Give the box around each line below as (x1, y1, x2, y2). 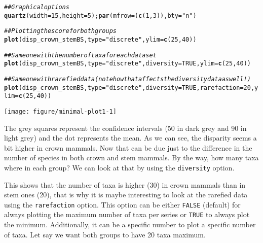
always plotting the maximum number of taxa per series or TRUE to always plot (4, 209, 250, 220)
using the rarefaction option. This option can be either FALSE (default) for (4, 199, 241, 210)
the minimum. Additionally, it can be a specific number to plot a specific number (4, 219, 256, 230)
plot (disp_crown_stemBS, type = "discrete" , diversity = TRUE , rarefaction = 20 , (4, 84, 255, 91)
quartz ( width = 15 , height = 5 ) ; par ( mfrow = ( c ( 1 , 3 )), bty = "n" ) (4, 12, 197, 19)
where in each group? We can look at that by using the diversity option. (4, 162, 235, 172)
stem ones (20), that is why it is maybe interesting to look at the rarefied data (4, 189, 248, 200)
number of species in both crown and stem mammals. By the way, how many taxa (4, 152, 259, 163)
